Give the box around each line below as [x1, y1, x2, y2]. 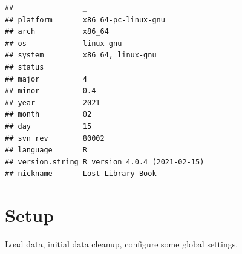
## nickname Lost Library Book [5, 169, 157, 178]
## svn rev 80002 [5, 134, 105, 143]
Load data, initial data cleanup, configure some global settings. [5, 238, 238, 250]
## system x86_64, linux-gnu [5, 51, 157, 60]
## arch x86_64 [5, 27, 109, 36]
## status [5, 62, 44, 71]
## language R [5, 146, 88, 155]
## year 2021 [5, 98, 100, 107]
